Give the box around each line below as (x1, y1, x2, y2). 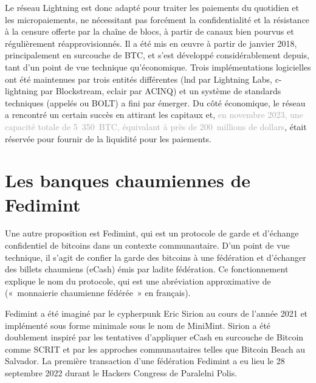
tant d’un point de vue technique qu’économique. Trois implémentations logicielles (5, 60, 311, 73)
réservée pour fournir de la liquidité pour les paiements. (5, 132, 211, 145)
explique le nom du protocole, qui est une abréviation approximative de (5, 274, 271, 287)
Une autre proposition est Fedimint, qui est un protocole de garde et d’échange (5, 227, 299, 240)
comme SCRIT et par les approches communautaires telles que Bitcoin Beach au (5, 342, 306, 355)
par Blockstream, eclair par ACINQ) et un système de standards (40, 85, 281, 97)
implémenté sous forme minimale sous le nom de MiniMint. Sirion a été (5, 319, 271, 331)
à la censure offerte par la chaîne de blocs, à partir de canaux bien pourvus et (5, 25, 294, 38)
